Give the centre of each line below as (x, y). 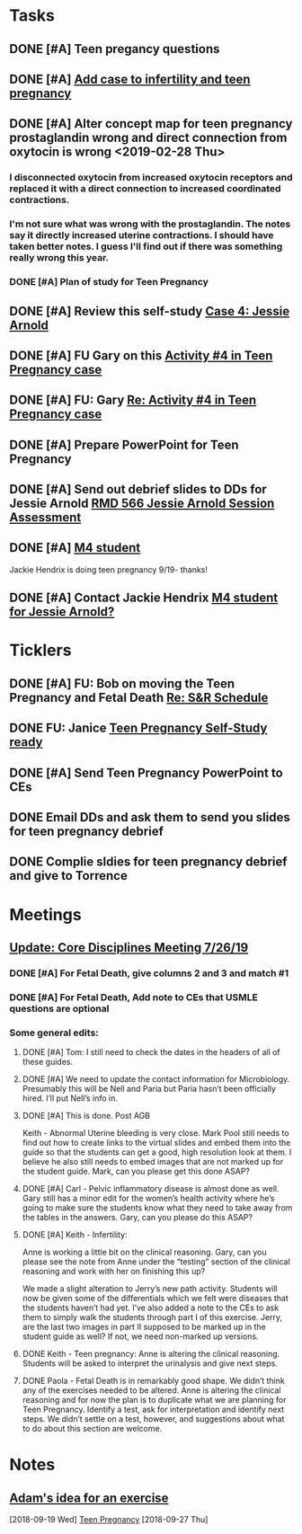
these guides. (48, 1062)
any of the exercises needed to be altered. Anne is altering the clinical (151, 1390)
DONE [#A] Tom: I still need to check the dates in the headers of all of (151, 1052)
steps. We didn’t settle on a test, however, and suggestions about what (153, 1419)
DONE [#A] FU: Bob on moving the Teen (122, 683)
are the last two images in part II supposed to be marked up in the (144, 1327)
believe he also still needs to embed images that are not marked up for (153, 1162)
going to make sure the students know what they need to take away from (157, 1208)
